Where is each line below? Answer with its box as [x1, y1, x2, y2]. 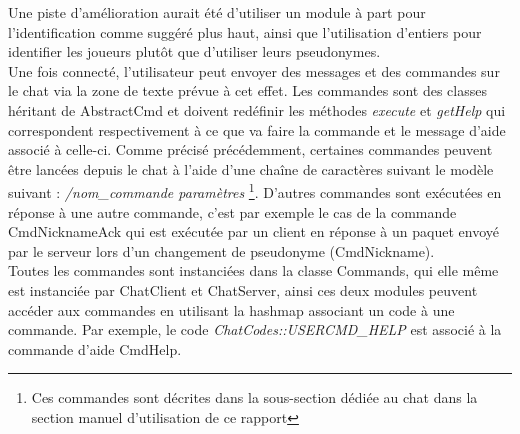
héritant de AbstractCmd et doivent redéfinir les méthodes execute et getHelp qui [8, 99, 506, 120]
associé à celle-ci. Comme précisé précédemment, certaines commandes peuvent [8, 139, 493, 160]
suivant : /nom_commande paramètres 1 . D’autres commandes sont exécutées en [8, 179, 502, 202]
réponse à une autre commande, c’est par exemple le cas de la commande [8, 201, 457, 222]
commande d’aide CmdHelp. [8, 338, 182, 359]
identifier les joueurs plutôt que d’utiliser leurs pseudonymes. [8, 41, 381, 62]
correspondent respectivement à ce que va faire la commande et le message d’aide [8, 119, 506, 140]
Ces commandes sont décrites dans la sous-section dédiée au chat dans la [31, 387, 478, 408]
